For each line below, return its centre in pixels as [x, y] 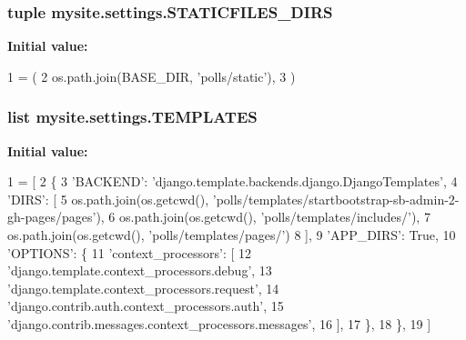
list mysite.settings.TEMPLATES [132, 117]
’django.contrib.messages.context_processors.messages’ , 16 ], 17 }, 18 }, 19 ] [219, 323]
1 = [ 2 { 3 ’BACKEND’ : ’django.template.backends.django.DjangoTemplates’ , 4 [233, 181]
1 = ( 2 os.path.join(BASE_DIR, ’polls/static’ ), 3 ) [152, 76]
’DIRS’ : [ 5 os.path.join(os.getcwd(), [108, 199]
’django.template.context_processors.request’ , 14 [143, 288]
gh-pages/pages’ [52, 217]
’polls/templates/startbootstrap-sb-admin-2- [336, 199]
